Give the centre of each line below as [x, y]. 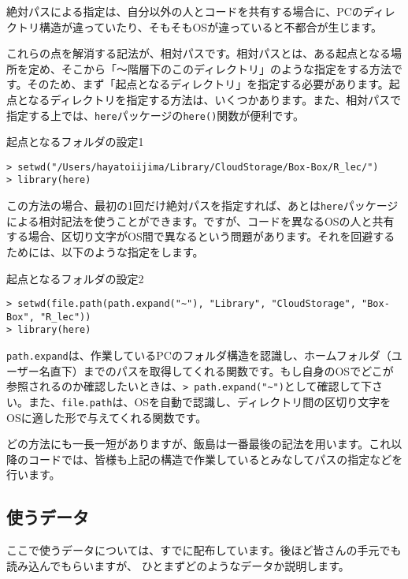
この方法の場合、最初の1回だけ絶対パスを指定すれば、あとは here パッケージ [202, 205]
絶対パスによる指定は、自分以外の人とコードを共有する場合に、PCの [185, 11]
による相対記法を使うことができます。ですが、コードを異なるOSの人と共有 [200, 220]
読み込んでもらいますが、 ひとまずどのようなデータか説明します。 [178, 565]
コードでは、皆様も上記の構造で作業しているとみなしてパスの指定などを [215, 459]
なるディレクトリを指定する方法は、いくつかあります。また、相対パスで [215, 99]
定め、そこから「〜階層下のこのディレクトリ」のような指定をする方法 [210, 68]
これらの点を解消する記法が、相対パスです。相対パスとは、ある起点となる [198, 53]
